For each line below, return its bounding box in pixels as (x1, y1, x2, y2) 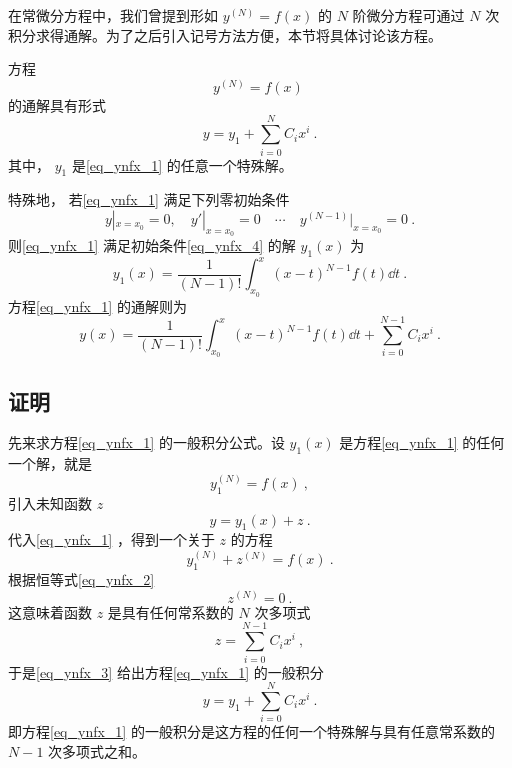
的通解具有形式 (8, 94, 106, 115)
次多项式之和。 (48, 740, 147, 761)
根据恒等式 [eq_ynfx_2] (8, 569, 155, 590)
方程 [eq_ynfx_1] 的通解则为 (8, 295, 187, 316)
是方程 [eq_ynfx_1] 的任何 (339, 432, 505, 453)
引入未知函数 (8, 493, 92, 514)
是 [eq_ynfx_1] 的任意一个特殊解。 (71, 154, 293, 175)
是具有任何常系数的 (107, 601, 234, 622)
